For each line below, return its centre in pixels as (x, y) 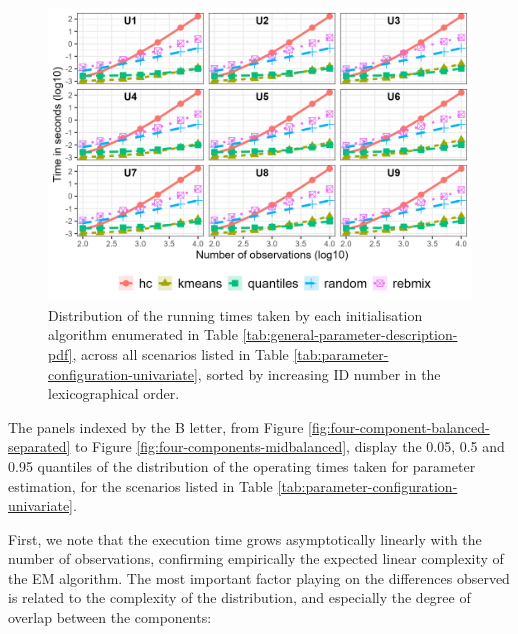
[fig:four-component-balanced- (399, 426)
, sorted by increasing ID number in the (319, 373)
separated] (39, 446)
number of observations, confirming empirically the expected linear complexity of (256, 558)
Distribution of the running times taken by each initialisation (235, 314)
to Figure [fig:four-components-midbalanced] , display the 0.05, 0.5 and (290, 446)
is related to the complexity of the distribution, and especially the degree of (239, 597)
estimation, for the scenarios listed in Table (140, 485)
